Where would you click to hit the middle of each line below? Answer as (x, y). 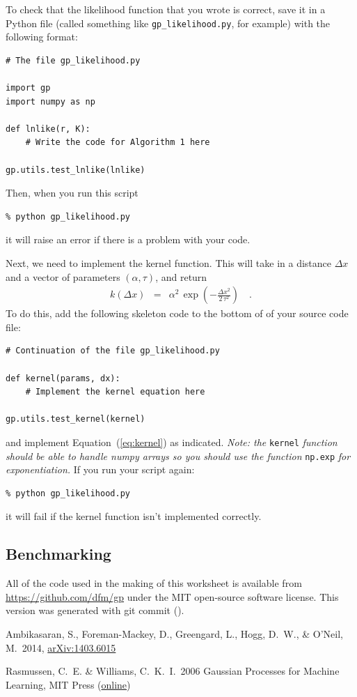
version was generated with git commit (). (95, 610)
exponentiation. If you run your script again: (100, 469)
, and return (181, 276)
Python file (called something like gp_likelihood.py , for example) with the (168, 23)
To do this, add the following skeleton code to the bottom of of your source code (177, 313)
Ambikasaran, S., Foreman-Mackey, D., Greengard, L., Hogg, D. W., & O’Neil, (174, 634)
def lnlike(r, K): (48, 129)
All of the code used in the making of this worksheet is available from (154, 583)
